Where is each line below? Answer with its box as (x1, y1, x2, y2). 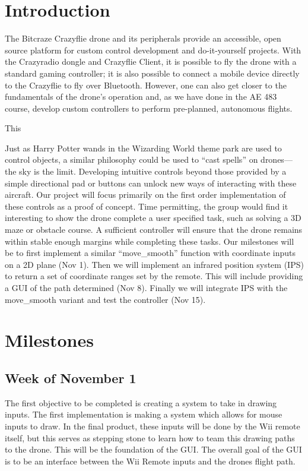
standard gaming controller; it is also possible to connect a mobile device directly (5, 67, 300, 79)
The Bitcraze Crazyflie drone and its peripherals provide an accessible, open (5, 32, 281, 45)
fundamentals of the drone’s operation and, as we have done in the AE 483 (5, 90, 277, 103)
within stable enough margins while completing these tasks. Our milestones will (5, 235, 294, 247)
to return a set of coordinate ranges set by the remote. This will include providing (5, 270, 303, 282)
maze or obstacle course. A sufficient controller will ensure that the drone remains (5, 223, 303, 236)
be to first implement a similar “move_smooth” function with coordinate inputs (5, 246, 296, 259)
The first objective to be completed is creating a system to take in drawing (5, 396, 277, 409)
